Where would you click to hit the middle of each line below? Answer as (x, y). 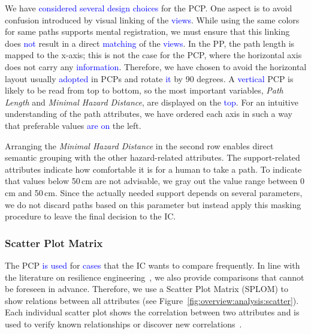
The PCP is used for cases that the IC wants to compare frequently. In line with (153, 265)
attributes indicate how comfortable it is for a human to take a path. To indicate (153, 169)
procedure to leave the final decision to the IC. (90, 216)
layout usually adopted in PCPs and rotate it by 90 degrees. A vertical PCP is (149, 78)
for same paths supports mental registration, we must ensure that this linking (147, 31)
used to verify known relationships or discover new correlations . (123, 324)
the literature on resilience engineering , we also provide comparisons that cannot (155, 277)
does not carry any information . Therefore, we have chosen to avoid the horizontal (156, 66)
